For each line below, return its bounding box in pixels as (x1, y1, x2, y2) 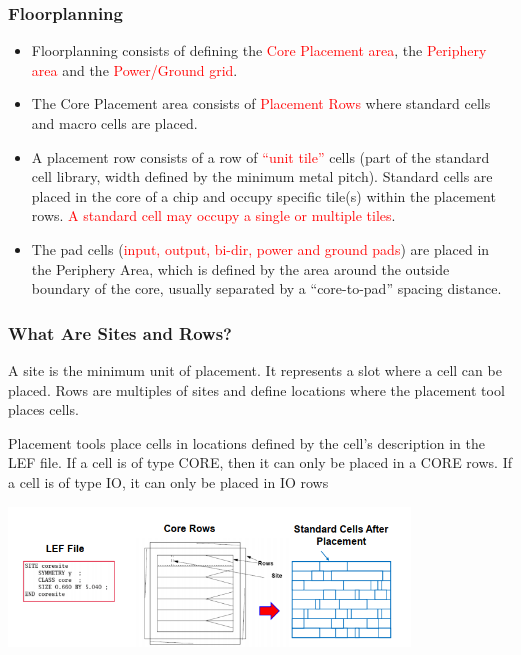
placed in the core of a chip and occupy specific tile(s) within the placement (31, 185, 496, 206)
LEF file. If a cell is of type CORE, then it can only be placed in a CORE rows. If (8, 452, 512, 473)
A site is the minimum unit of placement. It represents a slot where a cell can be (8, 359, 502, 380)
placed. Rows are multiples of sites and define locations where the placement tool (8, 379, 505, 400)
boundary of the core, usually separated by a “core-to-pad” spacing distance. (31, 278, 502, 299)
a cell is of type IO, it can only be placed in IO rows (8, 471, 329, 492)
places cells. (8, 399, 79, 420)
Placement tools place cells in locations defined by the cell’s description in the (8, 432, 485, 453)
